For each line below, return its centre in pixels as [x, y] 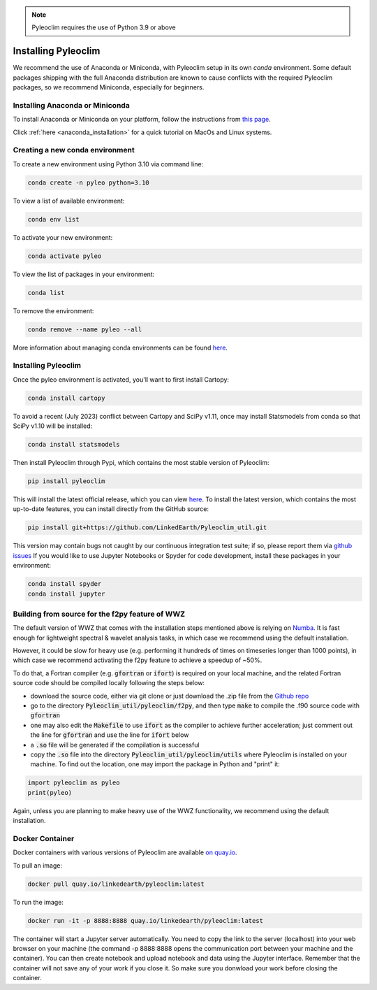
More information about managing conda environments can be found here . [120, 347]
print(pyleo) [50, 792]
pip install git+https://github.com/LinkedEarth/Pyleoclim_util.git [147, 528]
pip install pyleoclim [66, 481]
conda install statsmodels [74, 445]
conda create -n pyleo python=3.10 [88, 182]
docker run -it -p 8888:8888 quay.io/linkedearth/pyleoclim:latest [146, 920]
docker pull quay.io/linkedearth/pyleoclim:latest [116, 884]
